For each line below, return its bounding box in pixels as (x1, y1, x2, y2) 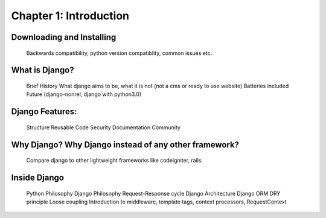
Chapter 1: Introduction (11, 9, 130, 22)
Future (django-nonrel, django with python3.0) (26, 91, 142, 98)
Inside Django (11, 172, 65, 182)
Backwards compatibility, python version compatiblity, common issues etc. (26, 49, 213, 57)
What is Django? (11, 65, 75, 75)
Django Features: (11, 106, 77, 117)
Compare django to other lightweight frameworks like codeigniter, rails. (26, 157, 203, 164)
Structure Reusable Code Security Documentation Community (26, 124, 181, 131)
